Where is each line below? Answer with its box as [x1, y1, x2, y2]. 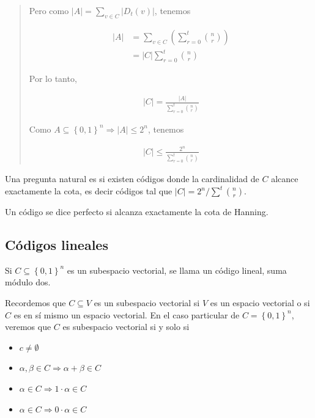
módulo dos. [5, 276, 51, 288]
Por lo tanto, [29, 72, 77, 85]
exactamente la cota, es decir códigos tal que [5, 185, 172, 197]
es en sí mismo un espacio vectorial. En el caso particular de [13, 308, 240, 321]
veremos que [5, 320, 51, 333]
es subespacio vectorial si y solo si [62, 320, 190, 333]
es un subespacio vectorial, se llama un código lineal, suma [67, 263, 287, 276]
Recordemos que [5, 296, 66, 309]
